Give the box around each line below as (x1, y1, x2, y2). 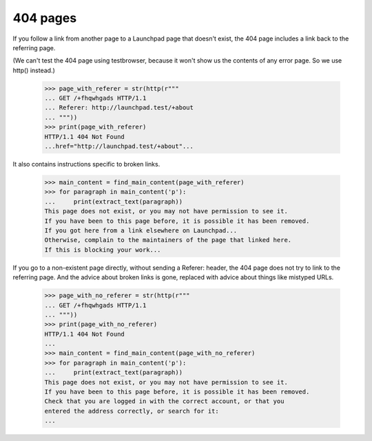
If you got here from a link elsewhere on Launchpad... (44, 226, 238, 234)
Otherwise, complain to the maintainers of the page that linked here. (44, 236, 292, 244)
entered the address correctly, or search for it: (44, 407, 220, 415)
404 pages (12, 10, 77, 25)
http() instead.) (12, 66, 55, 74)
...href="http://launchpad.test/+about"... (44, 142, 194, 151)
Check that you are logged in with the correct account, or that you (44, 398, 285, 405)
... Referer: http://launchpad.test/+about (44, 104, 194, 111)
